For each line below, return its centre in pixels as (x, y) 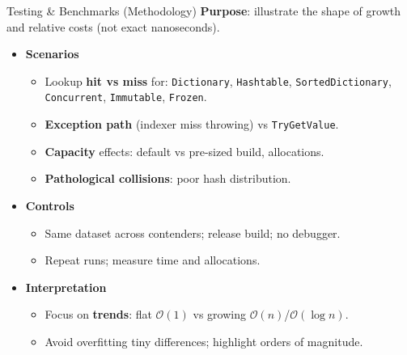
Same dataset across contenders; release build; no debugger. (193, 232)
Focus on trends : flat (98, 314)
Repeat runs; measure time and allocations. (153, 260)
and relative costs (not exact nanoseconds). (113, 26)
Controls (50, 205)
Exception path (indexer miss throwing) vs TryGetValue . (192, 124)
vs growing (219, 314)
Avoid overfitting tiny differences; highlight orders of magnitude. (204, 341)
